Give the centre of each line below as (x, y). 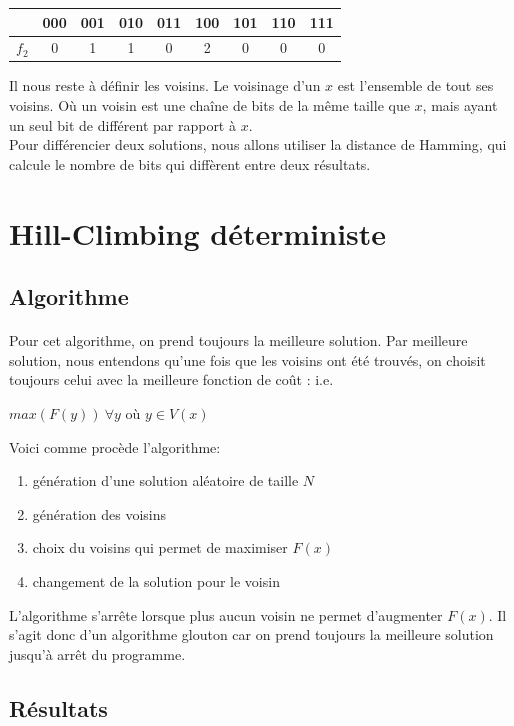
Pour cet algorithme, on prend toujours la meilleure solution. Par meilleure (238, 340)
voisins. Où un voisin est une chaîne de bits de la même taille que (209, 105)
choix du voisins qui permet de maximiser (160, 547)
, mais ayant (460, 105)
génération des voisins (99, 513)
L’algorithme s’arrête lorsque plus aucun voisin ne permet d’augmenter (226, 614)
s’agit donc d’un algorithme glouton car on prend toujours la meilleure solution (251, 634)
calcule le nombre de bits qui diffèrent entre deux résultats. (190, 163)
